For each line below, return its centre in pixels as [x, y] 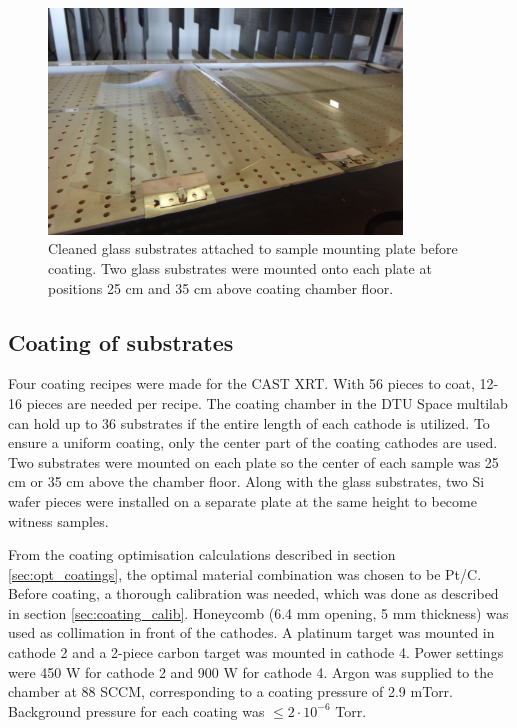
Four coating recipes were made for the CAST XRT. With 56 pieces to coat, [241, 383]
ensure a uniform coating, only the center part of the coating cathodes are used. [253, 442]
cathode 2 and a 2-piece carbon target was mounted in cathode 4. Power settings [256, 652]
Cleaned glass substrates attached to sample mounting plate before [253, 248]
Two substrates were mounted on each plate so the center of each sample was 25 [253, 461]
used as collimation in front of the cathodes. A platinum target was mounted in [251, 632]
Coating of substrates [121, 341]
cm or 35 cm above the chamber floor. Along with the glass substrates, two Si [246, 481]
